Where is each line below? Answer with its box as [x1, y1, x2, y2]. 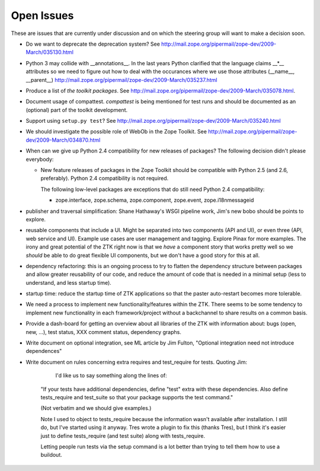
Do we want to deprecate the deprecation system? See [25, 40, 160, 47]
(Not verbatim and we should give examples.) [40, 405, 152, 412]
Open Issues [11, 9, 74, 22]
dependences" [25, 348, 62, 355]
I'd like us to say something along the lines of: [55, 372, 167, 379]
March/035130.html [25, 49, 74, 56]
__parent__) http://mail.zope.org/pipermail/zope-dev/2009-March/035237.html [25, 76, 217, 83]
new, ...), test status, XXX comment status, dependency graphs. [25, 328, 182, 335]
